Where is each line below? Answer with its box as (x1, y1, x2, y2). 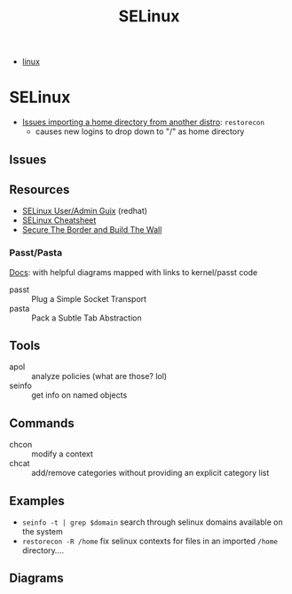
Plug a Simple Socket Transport (31, 293, 147, 304)
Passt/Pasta (9, 247, 63, 259)
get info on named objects (31, 390, 128, 400)
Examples (9, 493, 65, 508)
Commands (9, 416, 75, 431)
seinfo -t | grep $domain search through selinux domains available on (21, 517, 283, 527)
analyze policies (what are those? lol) (31, 371, 167, 382)
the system (21, 527, 64, 537)
